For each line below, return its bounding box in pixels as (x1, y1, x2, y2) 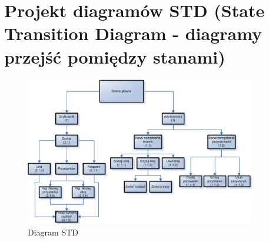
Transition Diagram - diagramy (4, 21, 263, 45)
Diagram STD (28, 226, 78, 238)
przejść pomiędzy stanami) (4, 44, 225, 68)
